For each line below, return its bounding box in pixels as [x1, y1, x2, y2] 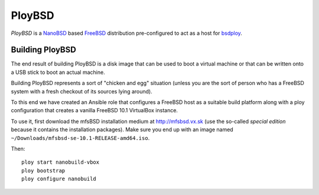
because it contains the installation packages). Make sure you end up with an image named [11, 126, 233, 133]
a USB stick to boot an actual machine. [11, 69, 106, 76]
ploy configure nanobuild [21, 175, 97, 183]
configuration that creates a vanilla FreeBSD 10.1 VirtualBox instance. [11, 107, 178, 114]
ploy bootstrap [21, 167, 66, 174]
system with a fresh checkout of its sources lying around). [11, 87, 153, 95]
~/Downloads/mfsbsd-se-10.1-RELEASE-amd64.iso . [11, 134, 150, 141]
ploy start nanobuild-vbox [21, 159, 100, 165]
